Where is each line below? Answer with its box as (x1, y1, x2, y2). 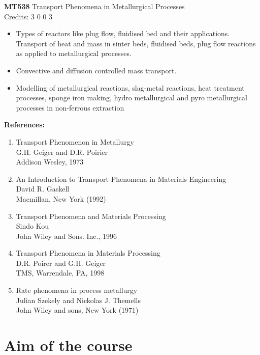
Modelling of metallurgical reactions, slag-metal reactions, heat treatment (16, 82, 245, 93)
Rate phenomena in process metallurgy (16, 285, 138, 295)
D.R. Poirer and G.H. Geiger (16, 257, 106, 268)
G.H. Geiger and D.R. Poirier (16, 146, 108, 157)
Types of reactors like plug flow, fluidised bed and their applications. (16, 28, 230, 39)
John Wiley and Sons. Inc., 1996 (16, 230, 117, 241)
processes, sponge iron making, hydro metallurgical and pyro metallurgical (16, 92, 247, 103)
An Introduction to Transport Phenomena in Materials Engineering (16, 173, 226, 184)
